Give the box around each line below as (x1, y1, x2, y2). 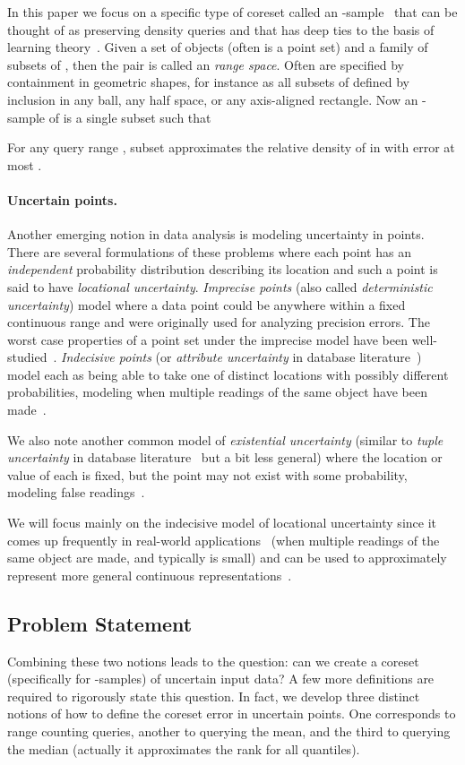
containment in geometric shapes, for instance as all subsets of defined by (7, 73, 409, 91)
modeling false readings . (7, 483, 145, 502)
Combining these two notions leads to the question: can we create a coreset (7, 651, 419, 670)
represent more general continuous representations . (7, 565, 292, 584)
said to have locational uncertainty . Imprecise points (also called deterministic (7, 277, 433, 296)
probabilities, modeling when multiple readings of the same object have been (7, 382, 427, 401)
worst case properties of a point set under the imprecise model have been (7, 330, 408, 348)
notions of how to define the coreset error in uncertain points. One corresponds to (7, 704, 456, 723)
